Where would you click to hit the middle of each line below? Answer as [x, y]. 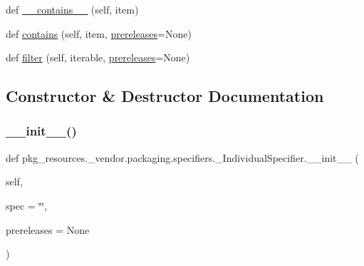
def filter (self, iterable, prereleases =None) [98, 57]
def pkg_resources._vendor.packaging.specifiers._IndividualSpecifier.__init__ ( [182, 157]
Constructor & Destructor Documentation [165, 96]
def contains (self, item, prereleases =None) [99, 33]
